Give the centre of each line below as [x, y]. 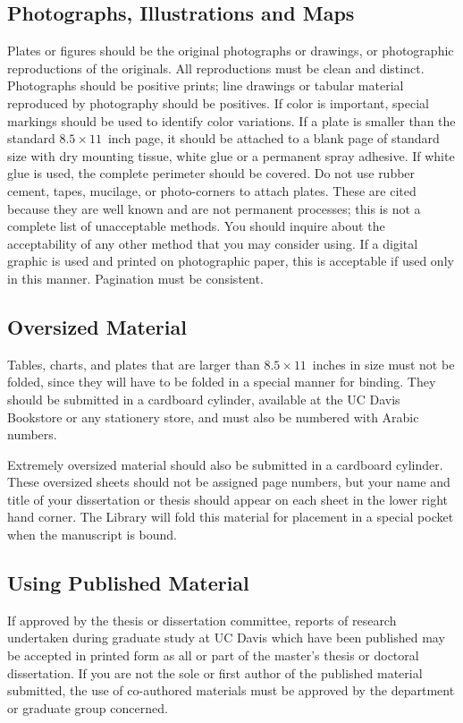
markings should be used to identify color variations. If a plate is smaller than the [231, 120]
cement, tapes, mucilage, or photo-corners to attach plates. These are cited [212, 190]
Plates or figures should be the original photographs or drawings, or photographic [231, 51]
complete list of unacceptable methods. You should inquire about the [196, 226]
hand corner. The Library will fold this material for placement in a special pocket [231, 517]
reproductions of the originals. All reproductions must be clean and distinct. [216, 68]
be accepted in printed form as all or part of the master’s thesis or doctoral [213, 655]
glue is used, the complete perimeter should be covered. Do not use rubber [211, 173]
